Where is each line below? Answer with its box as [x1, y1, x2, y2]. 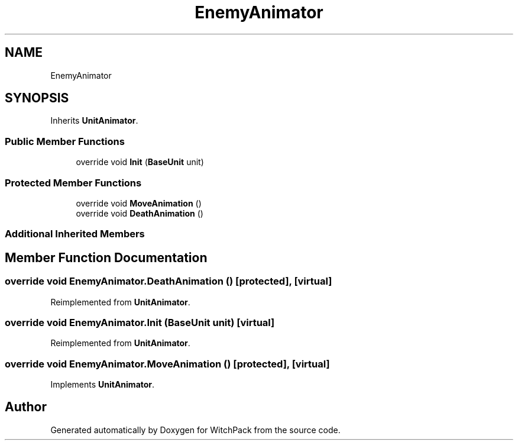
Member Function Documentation [5, 250, 208, 265]
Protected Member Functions [5, 176, 142, 189]
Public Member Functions [5, 135, 125, 147]
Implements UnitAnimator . [50, 379, 155, 390]
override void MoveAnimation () [76, 198, 202, 208]
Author [5, 399, 47, 415]
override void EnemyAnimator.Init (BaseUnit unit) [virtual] [5, 316, 275, 328]
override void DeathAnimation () [76, 208, 203, 218]
